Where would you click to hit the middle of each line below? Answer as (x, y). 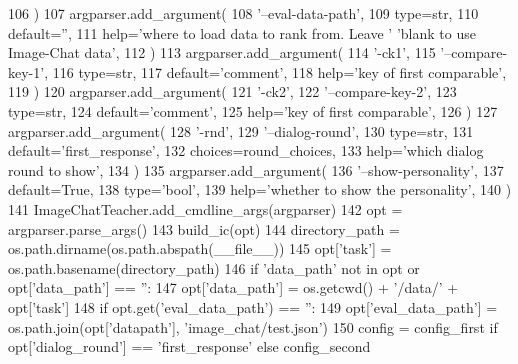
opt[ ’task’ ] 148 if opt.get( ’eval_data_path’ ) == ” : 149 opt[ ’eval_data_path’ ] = (253, 306)
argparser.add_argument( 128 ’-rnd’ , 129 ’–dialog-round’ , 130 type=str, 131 (241, 130)
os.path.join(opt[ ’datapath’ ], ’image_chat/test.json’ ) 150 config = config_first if (253, 326)
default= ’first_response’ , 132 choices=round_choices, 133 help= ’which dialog (246, 150)
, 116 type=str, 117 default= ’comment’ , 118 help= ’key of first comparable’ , (275, 71)
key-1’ (26, 71)
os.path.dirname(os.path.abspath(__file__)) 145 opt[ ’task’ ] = (200, 248)
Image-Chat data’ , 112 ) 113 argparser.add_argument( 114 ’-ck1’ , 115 (222, 52)
